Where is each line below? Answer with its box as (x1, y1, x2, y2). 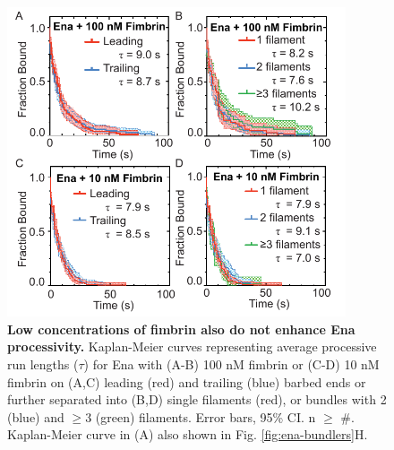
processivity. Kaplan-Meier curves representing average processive (7, 337, 377, 356)
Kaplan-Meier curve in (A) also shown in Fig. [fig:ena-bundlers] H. (7, 425, 368, 444)
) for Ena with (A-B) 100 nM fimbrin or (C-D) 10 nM (83, 354, 380, 373)
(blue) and (7, 407, 64, 426)
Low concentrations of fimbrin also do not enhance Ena (7, 319, 355, 338)
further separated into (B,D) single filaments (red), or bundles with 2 (7, 390, 387, 409)
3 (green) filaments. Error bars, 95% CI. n (85, 407, 316, 426)
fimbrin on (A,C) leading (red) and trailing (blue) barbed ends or (7, 372, 366, 391)
